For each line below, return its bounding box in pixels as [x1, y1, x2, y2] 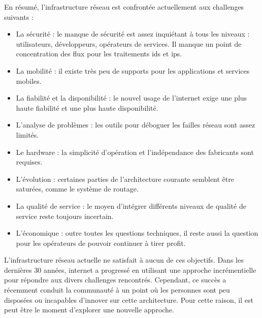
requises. [16, 156, 43, 167]
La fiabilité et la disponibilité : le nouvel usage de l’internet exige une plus [16, 92, 247, 103]
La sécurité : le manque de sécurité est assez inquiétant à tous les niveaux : [16, 28, 250, 39]
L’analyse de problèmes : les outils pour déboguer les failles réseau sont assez [16, 119, 255, 130]
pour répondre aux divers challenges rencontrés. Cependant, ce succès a [4, 274, 226, 285]
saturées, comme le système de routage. [16, 183, 139, 194]
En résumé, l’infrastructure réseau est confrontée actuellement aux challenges [4, 2, 244, 12]
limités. [16, 129, 39, 140]
